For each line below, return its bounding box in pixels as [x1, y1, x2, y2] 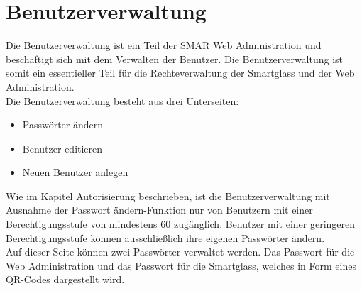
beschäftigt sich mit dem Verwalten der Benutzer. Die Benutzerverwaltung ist [6, 51, 344, 66]
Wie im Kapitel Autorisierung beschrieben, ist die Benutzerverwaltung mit [6, 188, 330, 203]
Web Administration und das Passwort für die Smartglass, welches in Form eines [6, 258, 356, 273]
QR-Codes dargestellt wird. [6, 272, 125, 287]
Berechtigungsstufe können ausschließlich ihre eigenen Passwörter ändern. [6, 230, 325, 245]
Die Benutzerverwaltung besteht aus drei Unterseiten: [6, 93, 239, 108]
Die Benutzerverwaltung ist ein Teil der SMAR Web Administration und [6, 38, 322, 53]
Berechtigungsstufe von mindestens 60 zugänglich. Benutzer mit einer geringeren [6, 216, 356, 231]
